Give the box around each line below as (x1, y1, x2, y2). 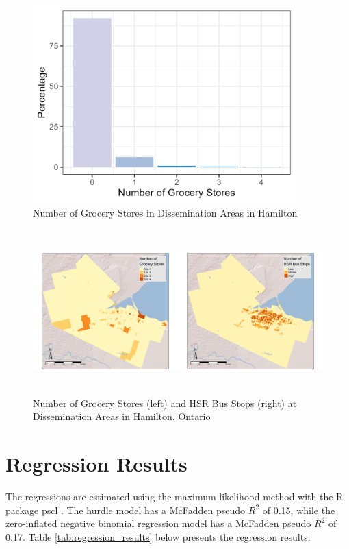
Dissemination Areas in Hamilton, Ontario (33, 409, 211, 424)
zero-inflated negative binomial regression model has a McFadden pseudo (5, 516, 311, 530)
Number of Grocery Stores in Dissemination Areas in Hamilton (33, 205, 298, 219)
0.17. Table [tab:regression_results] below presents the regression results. (5, 529, 311, 544)
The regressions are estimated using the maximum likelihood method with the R (5, 489, 344, 504)
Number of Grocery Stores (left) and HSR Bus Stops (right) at (33, 395, 297, 410)
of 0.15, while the (262, 502, 335, 517)
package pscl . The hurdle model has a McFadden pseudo (5, 502, 246, 517)
